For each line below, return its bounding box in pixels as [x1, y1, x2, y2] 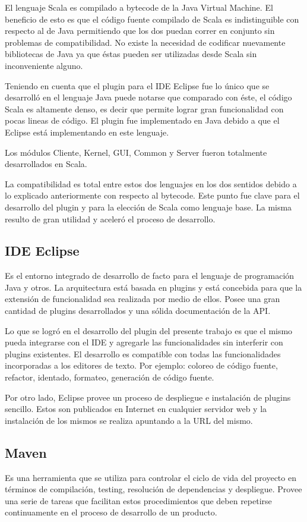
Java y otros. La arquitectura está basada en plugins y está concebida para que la [5, 281, 302, 293]
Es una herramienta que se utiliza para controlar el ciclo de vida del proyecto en [5, 471, 296, 483]
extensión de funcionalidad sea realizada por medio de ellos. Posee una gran [5, 293, 280, 305]
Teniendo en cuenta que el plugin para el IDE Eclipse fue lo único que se [5, 79, 270, 92]
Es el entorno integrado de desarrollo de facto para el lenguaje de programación [5, 269, 295, 282]
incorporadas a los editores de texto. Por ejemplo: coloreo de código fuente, [5, 359, 278, 372]
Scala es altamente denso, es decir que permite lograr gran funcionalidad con [5, 102, 284, 115]
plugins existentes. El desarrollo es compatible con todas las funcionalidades [5, 347, 281, 360]
